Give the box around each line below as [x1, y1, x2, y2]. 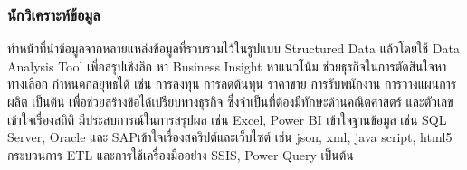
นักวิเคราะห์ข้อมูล [7, 3, 100, 25]
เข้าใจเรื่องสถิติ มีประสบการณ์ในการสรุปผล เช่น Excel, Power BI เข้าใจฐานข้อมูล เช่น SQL [7, 109, 447, 128]
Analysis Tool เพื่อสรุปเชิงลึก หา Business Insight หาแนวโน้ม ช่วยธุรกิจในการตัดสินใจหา [7, 56, 447, 75]
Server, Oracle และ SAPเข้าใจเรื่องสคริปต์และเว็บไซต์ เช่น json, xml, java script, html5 [7, 127, 453, 146]
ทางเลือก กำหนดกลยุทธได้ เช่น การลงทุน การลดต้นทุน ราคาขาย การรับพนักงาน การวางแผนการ [7, 74, 457, 93]
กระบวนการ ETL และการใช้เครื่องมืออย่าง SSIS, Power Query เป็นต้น [7, 145, 354, 164]
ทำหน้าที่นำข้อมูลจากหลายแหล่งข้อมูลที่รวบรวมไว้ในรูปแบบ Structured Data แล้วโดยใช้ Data [7, 39, 460, 58]
